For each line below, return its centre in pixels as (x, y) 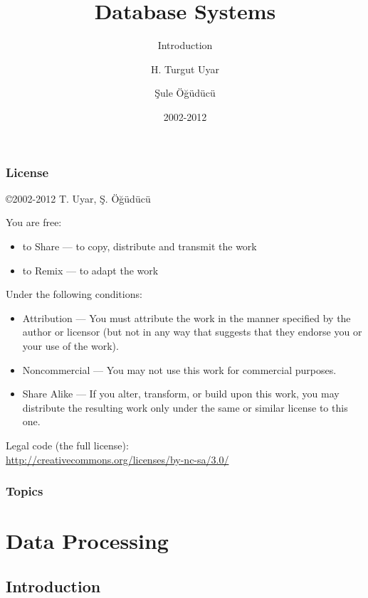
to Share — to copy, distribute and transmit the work (140, 246)
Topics (25, 491)
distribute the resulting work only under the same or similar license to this (185, 407)
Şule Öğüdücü (185, 93)
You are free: (34, 222)
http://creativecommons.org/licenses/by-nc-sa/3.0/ (117, 459)
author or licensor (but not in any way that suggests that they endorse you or (192, 332)
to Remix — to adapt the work (90, 270)
